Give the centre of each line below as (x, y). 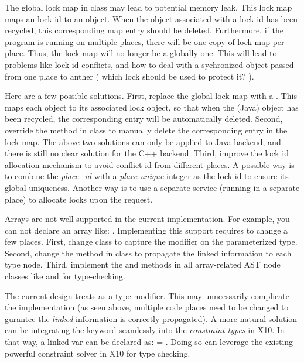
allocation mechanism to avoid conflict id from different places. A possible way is (150, 164)
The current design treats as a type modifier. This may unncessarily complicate (147, 295)
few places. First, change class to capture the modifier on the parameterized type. (151, 242)
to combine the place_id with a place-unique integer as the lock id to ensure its (147, 176)
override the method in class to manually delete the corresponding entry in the (146, 130)
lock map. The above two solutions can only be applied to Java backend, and (143, 141)
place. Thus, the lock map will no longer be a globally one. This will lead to (141, 53)
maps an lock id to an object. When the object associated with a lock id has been (151, 18)
